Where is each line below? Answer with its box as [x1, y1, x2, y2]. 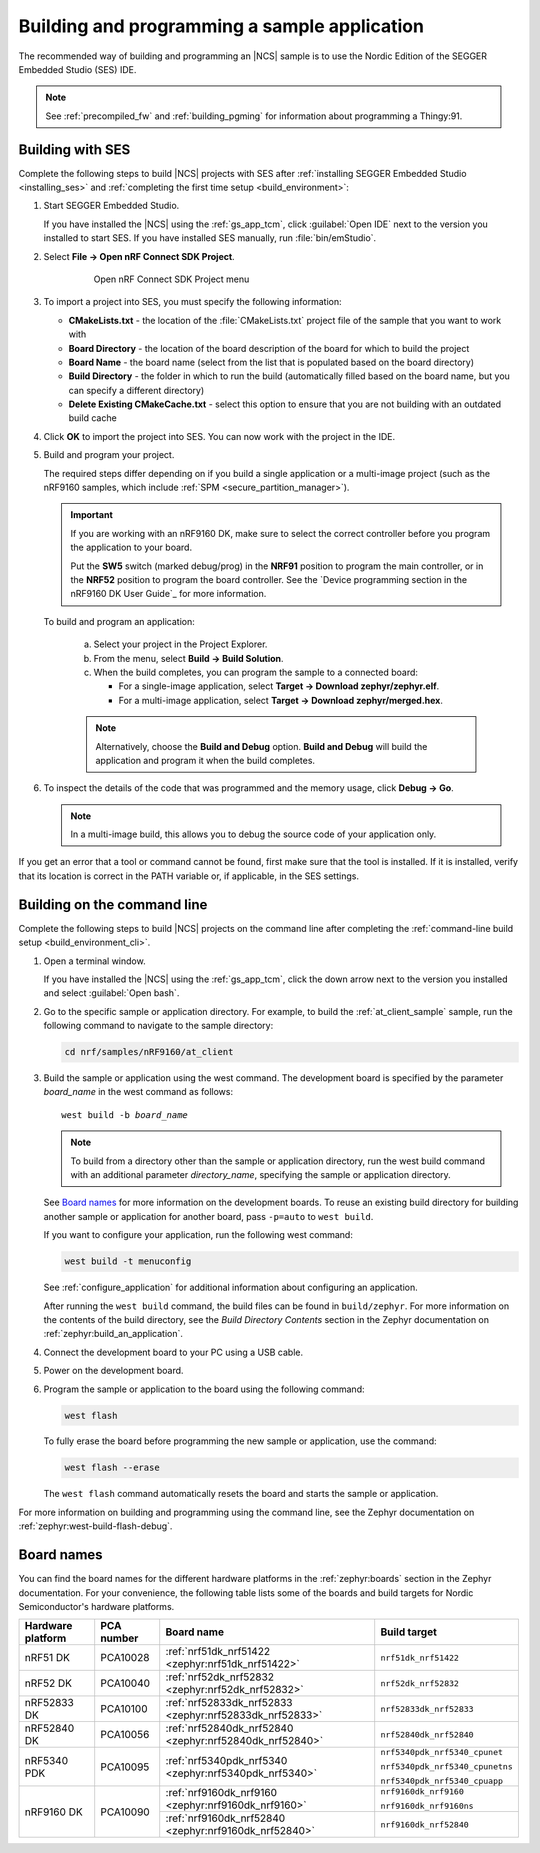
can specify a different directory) [68, 384, 205, 396]
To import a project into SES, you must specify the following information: [43, 296, 342, 308]
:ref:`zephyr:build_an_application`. [43, 1328, 184, 1340]
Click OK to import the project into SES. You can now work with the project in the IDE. [43, 430, 395, 442]
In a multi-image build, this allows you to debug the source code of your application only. [70, 828, 437, 840]
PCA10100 [100, 1702, 149, 1716]
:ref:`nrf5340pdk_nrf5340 [165, 1753, 288, 1767]
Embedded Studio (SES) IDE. [18, 63, 137, 75]
